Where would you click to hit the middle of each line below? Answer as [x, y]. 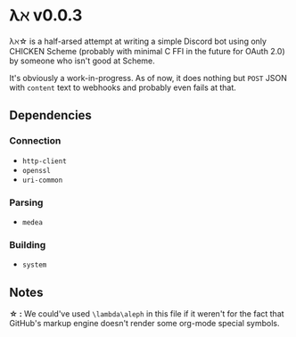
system [34, 265]
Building [28, 244]
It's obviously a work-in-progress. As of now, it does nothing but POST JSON [148, 78]
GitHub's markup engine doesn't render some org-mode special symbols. [144, 324]
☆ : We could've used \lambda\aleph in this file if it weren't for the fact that [147, 314]
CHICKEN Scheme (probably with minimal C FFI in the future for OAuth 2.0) [147, 51]
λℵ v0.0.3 [46, 16]
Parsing [26, 202]
